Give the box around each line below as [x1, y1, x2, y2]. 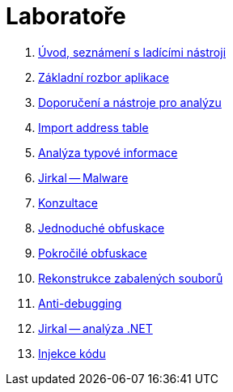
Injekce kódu [38, 346, 106, 360]
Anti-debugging [38, 296, 122, 310]
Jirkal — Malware [38, 170, 129, 185]
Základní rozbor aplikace [38, 70, 169, 84]
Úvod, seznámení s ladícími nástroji [38, 45, 227, 59]
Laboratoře [6, 2, 126, 30]
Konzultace [38, 195, 98, 210]
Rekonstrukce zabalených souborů [38, 271, 223, 285]
